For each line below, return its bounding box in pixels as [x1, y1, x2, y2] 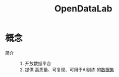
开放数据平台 [24, 60, 51, 66]
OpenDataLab [54, 3, 113, 14]
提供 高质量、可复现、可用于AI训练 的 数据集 [24, 67, 115, 73]
